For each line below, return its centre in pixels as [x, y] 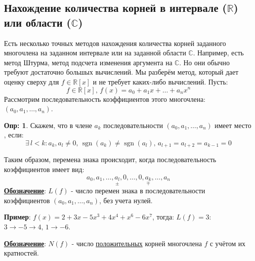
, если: [14, 135]
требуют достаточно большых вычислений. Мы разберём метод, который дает [121, 72]
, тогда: [163, 217]
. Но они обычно [204, 62]
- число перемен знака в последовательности [138, 191]
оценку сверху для [32, 81]
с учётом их [228, 243]
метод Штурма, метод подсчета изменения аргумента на [88, 62]
